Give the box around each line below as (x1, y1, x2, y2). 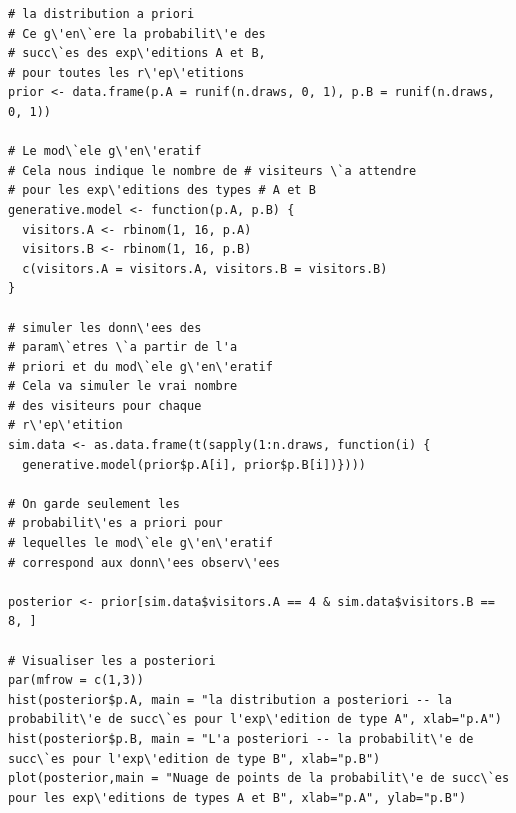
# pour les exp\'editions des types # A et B (8, 183, 316, 198)
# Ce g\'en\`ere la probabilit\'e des (8, 26, 266, 41)
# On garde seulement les (8, 496, 180, 511)
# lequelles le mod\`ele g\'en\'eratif (8, 536, 273, 551)
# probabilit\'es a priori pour (8, 516, 223, 531)
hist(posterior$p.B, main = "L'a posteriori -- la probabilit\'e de (8, 731, 474, 746)
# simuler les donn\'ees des (8, 320, 202, 335)
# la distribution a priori (8, 7, 195, 21)
